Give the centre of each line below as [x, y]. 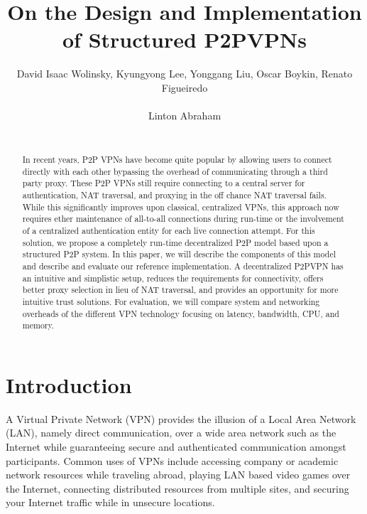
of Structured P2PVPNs [185, 39]
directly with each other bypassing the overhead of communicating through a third [175, 171]
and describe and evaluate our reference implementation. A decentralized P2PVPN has [183, 266]
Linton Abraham [185, 116]
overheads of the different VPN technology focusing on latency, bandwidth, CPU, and [181, 313]
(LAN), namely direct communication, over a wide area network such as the [171, 433]
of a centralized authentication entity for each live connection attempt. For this [169, 231]
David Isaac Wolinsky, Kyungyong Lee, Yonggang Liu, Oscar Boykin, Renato [185, 74]
